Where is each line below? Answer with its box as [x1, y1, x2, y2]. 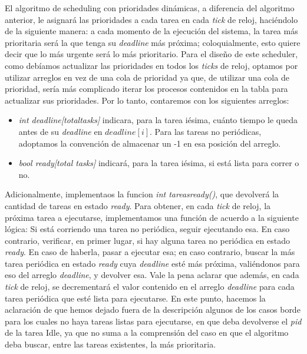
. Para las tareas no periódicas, [150, 125, 262, 137]
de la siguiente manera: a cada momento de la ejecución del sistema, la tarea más [5, 25, 298, 37]
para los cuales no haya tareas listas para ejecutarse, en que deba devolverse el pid [5, 315, 302, 327]
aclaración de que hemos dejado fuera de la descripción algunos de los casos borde [5, 303, 301, 316]
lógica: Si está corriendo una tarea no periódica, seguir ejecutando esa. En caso [5, 223, 290, 235]
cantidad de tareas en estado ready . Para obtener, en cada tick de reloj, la [5, 199, 271, 211]
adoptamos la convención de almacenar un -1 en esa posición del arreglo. [18, 137, 281, 149]
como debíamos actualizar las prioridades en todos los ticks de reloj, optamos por [5, 59, 298, 71]
